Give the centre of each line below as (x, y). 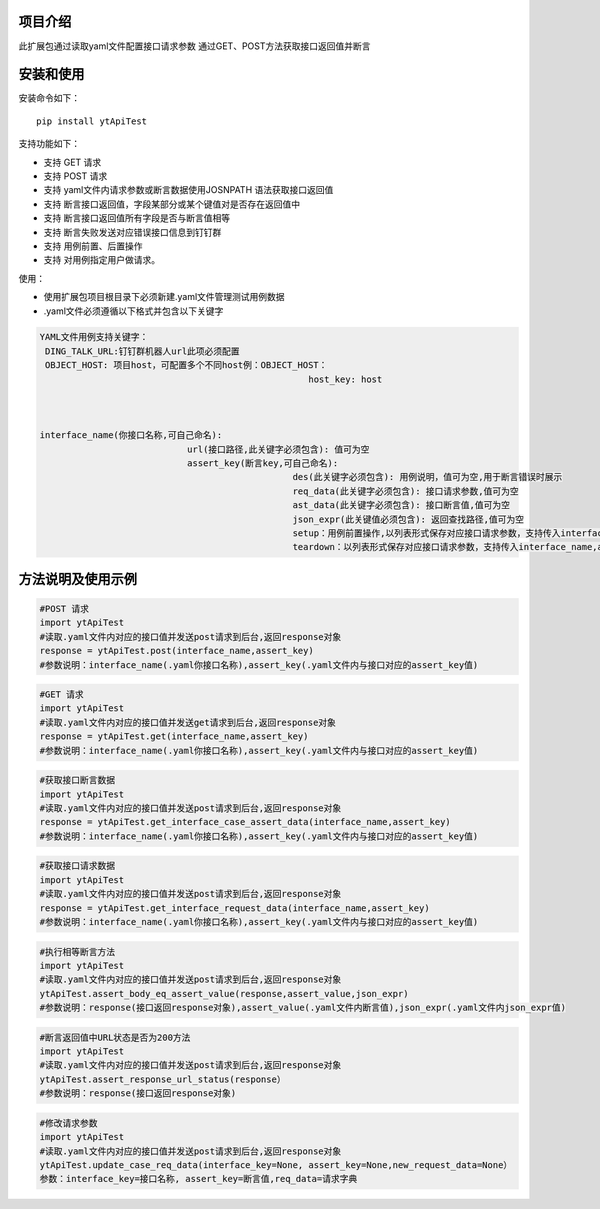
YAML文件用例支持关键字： (94, 337)
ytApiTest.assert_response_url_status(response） (162, 1079)
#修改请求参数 (69, 1123)
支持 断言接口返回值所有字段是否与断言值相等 (136, 218)
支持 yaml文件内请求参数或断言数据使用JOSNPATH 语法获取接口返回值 (188, 190)
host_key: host (345, 379)
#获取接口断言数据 (77, 780)
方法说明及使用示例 (77, 578)
